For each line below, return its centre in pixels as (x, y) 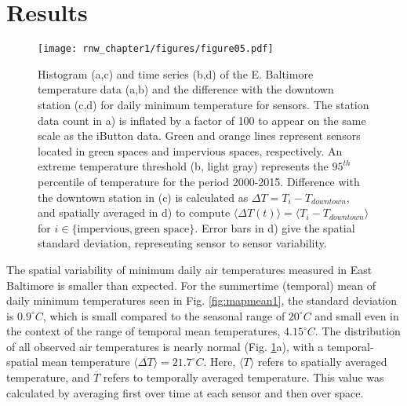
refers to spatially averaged (322, 362)
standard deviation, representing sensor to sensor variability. (182, 243)
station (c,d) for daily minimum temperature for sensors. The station (203, 104)
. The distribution (358, 331)
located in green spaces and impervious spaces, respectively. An (190, 150)
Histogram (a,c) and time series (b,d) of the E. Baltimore (176, 73)
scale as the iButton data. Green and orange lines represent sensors (199, 135)
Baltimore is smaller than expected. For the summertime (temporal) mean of (191, 285)
